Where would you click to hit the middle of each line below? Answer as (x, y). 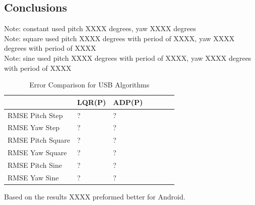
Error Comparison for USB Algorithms (89, 85)
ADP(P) (128, 102)
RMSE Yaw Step (34, 127)
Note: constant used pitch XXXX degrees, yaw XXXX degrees (100, 28)
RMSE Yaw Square (37, 152)
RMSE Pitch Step (35, 115)
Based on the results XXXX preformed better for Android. (95, 196)
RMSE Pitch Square (39, 140)
